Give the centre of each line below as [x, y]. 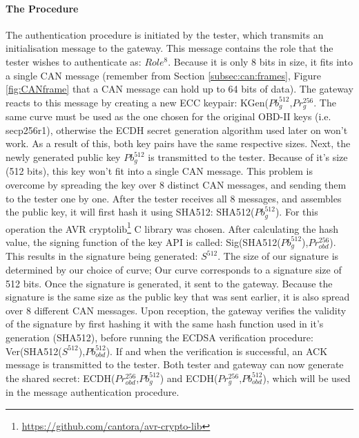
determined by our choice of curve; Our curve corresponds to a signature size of [174, 269]
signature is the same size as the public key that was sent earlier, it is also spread [178, 297]
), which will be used [307, 378]
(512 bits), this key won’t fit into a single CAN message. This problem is [159, 171]
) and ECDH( [189, 378]
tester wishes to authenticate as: [74, 61]
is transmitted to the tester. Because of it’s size [248, 157]
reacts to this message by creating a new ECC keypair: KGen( [137, 102]
